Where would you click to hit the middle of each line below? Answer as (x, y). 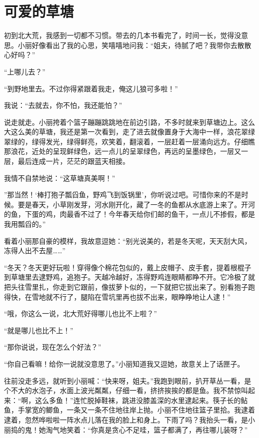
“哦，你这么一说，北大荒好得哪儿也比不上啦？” (81, 313)
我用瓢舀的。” (25, 224)
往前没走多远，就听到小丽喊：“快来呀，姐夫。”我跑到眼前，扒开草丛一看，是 (128, 380)
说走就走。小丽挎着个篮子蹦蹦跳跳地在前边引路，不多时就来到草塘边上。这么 (129, 122)
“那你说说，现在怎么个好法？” (53, 347)
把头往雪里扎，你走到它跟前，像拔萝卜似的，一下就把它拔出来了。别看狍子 (126, 287)
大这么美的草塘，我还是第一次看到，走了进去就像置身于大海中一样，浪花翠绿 (129, 132)
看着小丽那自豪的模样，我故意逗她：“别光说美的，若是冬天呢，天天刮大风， (128, 240)
